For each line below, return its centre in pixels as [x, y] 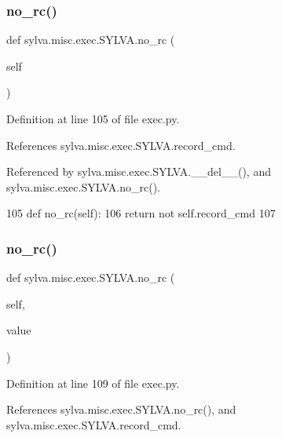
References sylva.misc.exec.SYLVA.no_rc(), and [121, 409]
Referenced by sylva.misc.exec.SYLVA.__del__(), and [139, 172]
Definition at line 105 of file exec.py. [93, 119]
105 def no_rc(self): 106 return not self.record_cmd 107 [141, 213]
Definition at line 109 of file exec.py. [93, 383]
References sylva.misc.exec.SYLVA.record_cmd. [121, 145]
